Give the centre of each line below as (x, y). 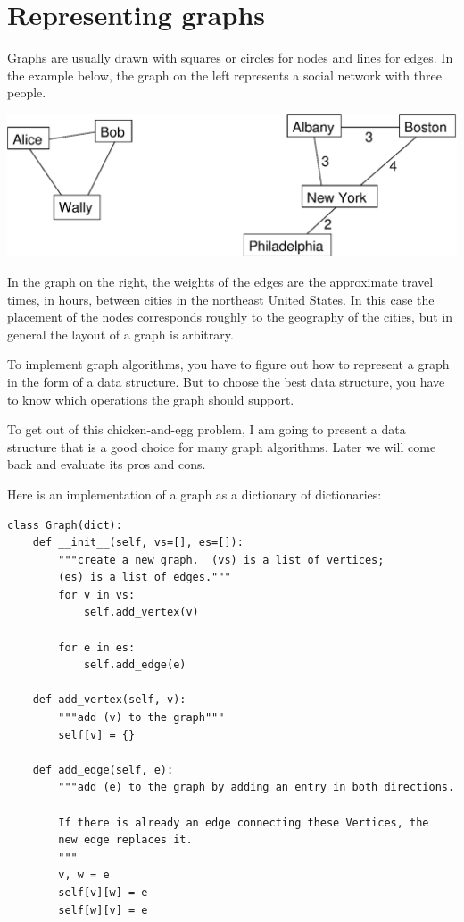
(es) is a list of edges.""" (145, 578)
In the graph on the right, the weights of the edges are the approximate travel (220, 281)
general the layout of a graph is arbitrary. (120, 334)
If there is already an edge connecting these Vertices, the (244, 822)
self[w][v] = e (103, 910)
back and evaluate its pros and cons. (107, 464)
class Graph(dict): (65, 525)
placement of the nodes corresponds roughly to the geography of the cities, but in (230, 317)
